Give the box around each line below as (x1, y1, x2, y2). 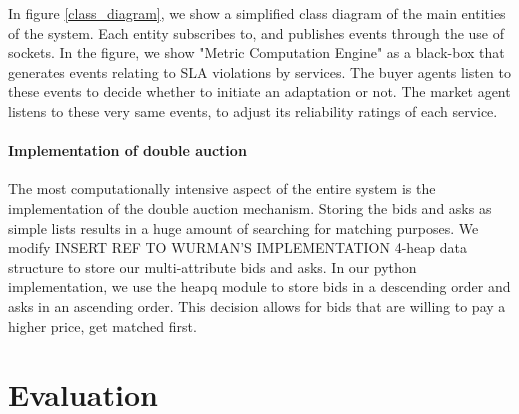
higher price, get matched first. (8, 315, 197, 336)
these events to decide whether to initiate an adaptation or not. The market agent (8, 81, 511, 102)
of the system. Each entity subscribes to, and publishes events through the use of (8, 22, 505, 43)
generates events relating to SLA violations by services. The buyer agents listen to (8, 61, 511, 82)
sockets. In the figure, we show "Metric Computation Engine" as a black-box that (8, 42, 505, 63)
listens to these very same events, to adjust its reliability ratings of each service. (8, 100, 498, 121)
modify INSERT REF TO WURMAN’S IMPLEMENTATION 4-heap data (8, 237, 467, 258)
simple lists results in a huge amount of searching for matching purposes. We (8, 217, 479, 238)
